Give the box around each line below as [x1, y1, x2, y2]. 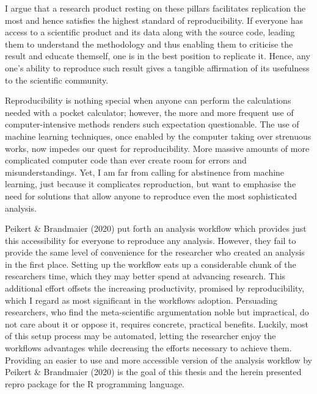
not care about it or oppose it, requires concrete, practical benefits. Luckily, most [5, 317, 308, 330]
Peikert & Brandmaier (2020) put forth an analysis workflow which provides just [5, 222, 307, 235]
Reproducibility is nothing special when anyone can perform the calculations [5, 94, 291, 107]
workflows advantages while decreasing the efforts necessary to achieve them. [5, 342, 292, 354]
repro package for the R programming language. [5, 377, 185, 390]
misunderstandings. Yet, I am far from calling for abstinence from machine [5, 165, 285, 178]
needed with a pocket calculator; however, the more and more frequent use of [5, 106, 294, 118]
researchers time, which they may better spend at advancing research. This [5, 270, 286, 282]
